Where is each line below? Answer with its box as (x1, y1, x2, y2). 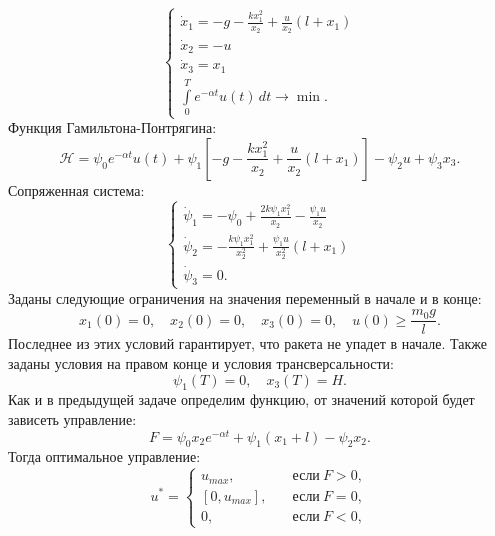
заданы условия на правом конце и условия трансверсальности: (8, 352, 394, 373)
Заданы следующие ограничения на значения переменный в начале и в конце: (8, 287, 482, 308)
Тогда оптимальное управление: (8, 446, 201, 467)
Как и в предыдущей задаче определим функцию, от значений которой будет (8, 389, 475, 410)
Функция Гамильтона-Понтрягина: (8, 117, 217, 138)
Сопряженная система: (8, 179, 145, 200)
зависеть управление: (8, 408, 137, 429)
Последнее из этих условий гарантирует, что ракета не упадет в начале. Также (8, 333, 487, 354)
